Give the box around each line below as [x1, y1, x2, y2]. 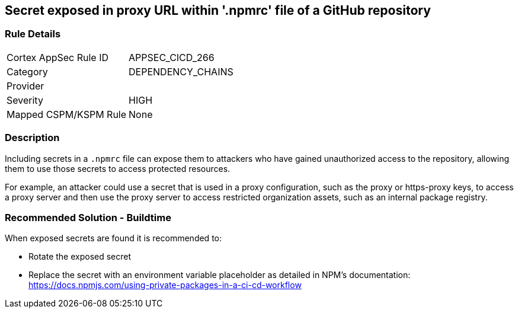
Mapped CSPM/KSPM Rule [7, 108, 127, 120]
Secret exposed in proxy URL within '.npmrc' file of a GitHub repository [5, 3, 431, 18]
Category [7, 65, 48, 78]
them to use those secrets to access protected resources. [5, 163, 231, 174]
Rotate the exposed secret [28, 251, 132, 262]
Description [5, 132, 60, 144]
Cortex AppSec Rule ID [7, 51, 109, 63]
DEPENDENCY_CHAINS [129, 65, 234, 78]
